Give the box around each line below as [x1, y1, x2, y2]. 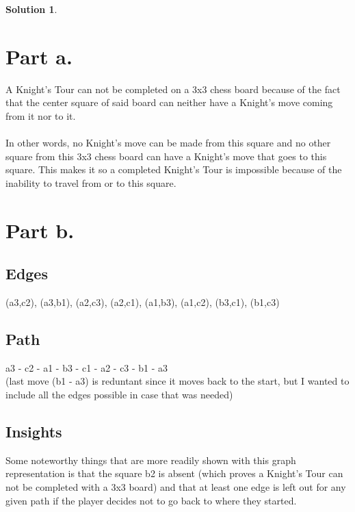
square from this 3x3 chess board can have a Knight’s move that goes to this [5, 149, 327, 163]
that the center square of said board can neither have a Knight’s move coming [5, 95, 333, 110]
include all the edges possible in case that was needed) [5, 387, 233, 402]
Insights [5, 421, 62, 442]
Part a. [5, 42, 73, 70]
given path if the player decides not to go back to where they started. [5, 493, 297, 507]
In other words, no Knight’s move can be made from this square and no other [5, 136, 331, 150]
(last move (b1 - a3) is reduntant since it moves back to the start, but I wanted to [5, 374, 350, 388]
